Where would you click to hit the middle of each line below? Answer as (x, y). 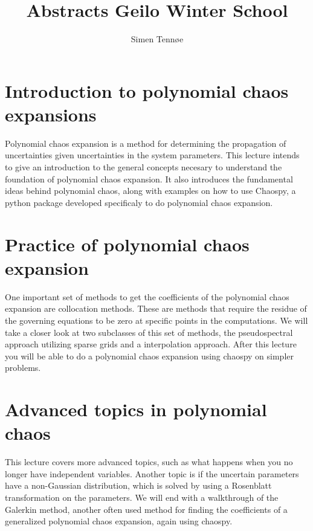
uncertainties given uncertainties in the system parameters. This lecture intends (152, 155)
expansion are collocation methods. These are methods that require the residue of (156, 308)
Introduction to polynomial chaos (147, 90)
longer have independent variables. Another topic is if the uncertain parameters (152, 473)
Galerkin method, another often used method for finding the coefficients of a (146, 509)
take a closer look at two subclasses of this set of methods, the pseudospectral (149, 332)
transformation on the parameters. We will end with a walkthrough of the (142, 497)
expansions (51, 114)
